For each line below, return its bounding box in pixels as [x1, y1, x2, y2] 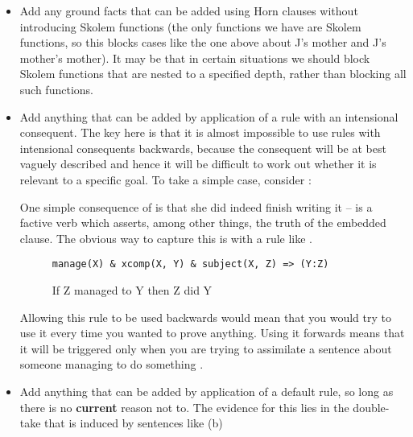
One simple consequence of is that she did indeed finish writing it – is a [19, 198, 373, 215]
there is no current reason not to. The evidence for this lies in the [19, 398, 349, 415]
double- [353, 398, 390, 415]
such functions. [19, 80, 93, 97]
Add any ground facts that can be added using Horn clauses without [19, 2, 358, 19]
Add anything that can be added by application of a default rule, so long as [19, 382, 394, 399]
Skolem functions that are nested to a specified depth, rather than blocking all [19, 65, 407, 82]
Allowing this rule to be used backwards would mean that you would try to [19, 308, 391, 325]
